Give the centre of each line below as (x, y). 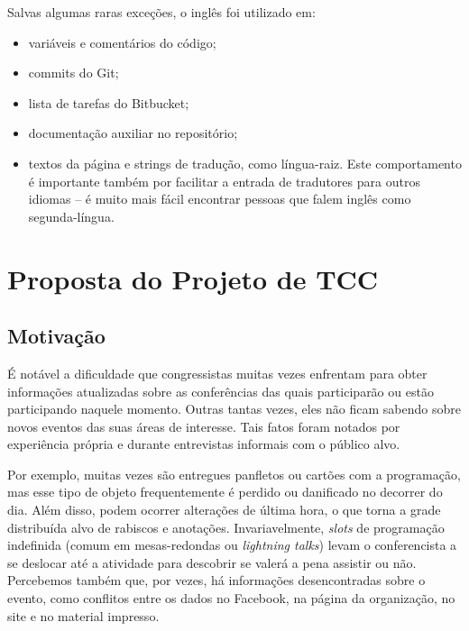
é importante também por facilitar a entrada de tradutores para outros (224, 181)
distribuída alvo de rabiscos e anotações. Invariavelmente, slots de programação (226, 527)
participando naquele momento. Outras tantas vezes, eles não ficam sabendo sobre (234, 409)
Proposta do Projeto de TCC (193, 278)
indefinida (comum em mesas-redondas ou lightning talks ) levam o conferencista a (232, 545)
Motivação (56, 336)
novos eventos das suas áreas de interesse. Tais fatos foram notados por (204, 426)
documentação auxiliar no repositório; (133, 133)
